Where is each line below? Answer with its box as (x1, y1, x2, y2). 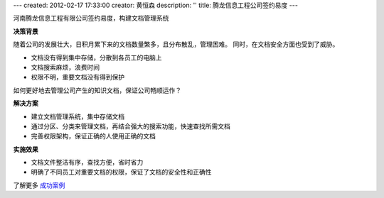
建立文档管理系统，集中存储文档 (31, 112, 124, 121)
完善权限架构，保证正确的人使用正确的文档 (31, 132, 156, 141)
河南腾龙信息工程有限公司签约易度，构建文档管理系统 (13, 14, 169, 23)
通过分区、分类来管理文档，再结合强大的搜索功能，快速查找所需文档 (31, 121, 230, 131)
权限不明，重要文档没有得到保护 (31, 73, 124, 82)
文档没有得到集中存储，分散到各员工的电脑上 (31, 53, 162, 62)
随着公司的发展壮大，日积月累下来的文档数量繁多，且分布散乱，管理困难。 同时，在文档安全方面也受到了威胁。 (13, 40, 339, 49)
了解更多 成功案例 (13, 181, 65, 189)
